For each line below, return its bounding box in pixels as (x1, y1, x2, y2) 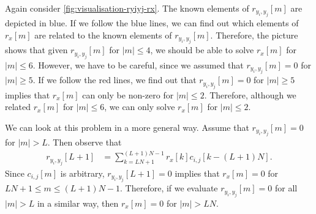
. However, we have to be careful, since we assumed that (32, 58, 244, 71)
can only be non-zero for (82, 88, 174, 101)
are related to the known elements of (34, 29, 172, 41)
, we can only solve (104, 100, 175, 113)
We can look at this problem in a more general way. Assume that (5, 120, 249, 133)
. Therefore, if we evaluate (120, 182, 218, 194)
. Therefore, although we (204, 88, 296, 101)
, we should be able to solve (150, 43, 254, 56)
